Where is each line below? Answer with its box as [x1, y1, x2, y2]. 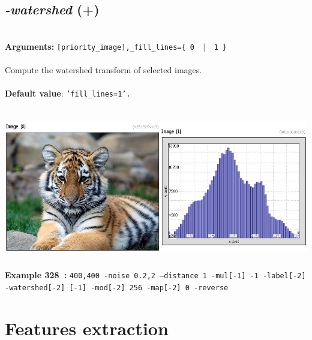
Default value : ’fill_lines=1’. [5, 87, 131, 100]
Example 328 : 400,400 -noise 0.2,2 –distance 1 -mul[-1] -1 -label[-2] [5, 269, 306, 281]
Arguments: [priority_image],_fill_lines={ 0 [5, 40, 194, 52]
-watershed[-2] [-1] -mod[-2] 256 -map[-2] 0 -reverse [5, 283, 229, 292]
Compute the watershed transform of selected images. [5, 64, 202, 76]
